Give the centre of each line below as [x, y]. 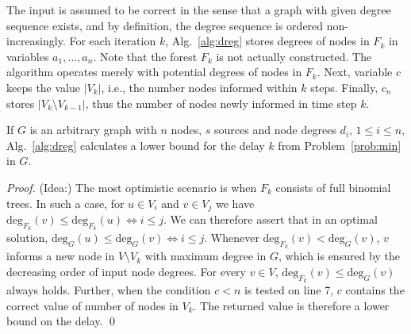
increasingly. [36, 41]
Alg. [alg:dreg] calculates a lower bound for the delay [136, 145]
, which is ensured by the [339, 256]
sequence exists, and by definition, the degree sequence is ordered [165, 25]
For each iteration [113, 41]
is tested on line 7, [289, 290]
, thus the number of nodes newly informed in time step [221, 103]
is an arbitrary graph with [93, 130]
